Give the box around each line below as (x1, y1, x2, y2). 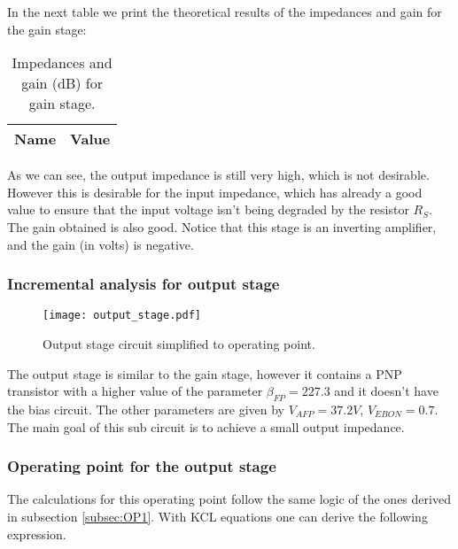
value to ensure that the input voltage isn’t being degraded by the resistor (7, 200, 409, 219)
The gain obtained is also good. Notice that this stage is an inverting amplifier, (7, 217, 437, 236)
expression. (7, 524, 66, 543)
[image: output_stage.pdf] (43, 309, 201, 322)
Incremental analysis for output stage (7, 273, 280, 295)
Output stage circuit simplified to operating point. (43, 335, 315, 353)
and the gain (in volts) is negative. (7, 235, 194, 253)
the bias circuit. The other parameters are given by (7, 400, 284, 419)
